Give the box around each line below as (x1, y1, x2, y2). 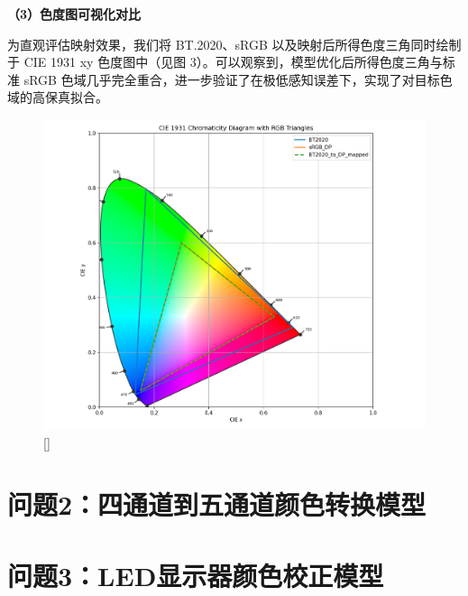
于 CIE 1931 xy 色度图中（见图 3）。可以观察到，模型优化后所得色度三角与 (7, 52, 443, 71)
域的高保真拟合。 (7, 88, 108, 107)
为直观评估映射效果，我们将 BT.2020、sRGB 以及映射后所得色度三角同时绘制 (7, 34, 462, 53)
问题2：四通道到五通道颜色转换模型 (7, 486, 427, 523)
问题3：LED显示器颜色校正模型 (7, 556, 384, 593)
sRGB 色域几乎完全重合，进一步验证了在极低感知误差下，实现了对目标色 (23, 70, 453, 88)
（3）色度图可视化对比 (7, 5, 142, 23)
